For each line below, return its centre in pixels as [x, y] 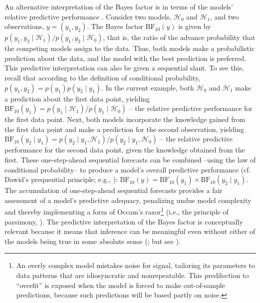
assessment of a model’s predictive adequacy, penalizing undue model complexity [128, 200]
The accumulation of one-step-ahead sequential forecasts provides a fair [114, 190]
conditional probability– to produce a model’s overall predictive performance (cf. [128, 169]
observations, [24, 26]
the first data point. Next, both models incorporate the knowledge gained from [125, 119]
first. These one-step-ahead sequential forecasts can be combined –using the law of [130, 159]
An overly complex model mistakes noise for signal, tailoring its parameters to [135, 265]
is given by [195, 26]
